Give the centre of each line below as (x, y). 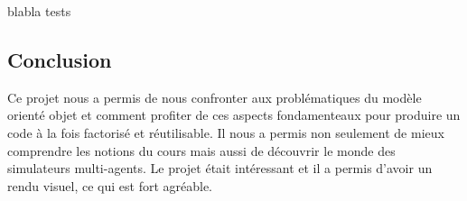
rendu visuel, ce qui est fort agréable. (110, 185)
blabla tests (39, 11)
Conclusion (60, 59)
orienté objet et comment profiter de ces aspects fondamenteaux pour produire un (234, 115)
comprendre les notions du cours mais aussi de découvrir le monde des (201, 150)
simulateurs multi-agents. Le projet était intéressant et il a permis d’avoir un (220, 168)
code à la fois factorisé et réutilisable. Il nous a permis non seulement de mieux (226, 132)
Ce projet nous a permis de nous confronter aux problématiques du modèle (215, 97)
